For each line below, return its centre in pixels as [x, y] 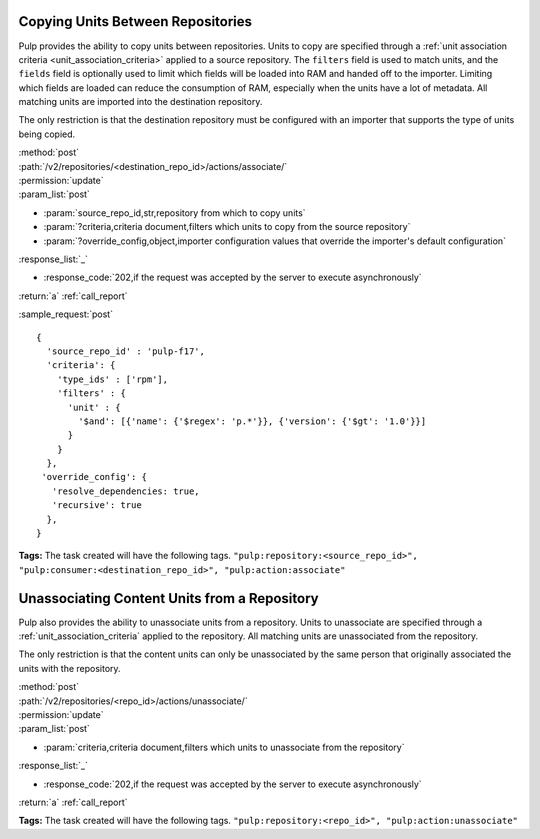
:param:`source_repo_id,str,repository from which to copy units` [174, 212]
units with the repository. [69, 668]
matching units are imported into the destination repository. [140, 102]
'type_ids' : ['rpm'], [112, 379]
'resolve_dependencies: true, [125, 491]
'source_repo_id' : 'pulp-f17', [125, 351]
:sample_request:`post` [66, 314]
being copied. [47, 134]
